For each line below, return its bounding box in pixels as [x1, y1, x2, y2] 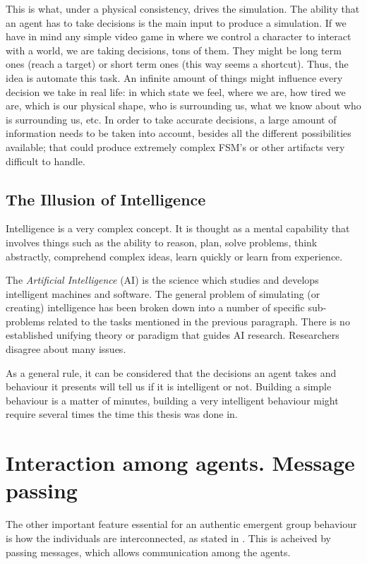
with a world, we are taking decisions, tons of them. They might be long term [6, 42, 342, 57]
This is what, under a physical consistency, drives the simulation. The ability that [6, 1, 360, 16]
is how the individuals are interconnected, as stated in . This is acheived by [6, 530, 331, 545]
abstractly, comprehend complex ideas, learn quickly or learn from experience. [6, 248, 343, 263]
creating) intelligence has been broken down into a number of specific [6, 300, 305, 315]
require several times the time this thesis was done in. [6, 407, 238, 421]
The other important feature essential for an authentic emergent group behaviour [6, 517, 357, 532]
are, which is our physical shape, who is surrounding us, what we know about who [6, 98, 361, 113]
